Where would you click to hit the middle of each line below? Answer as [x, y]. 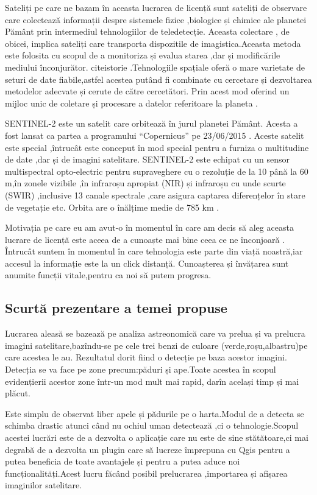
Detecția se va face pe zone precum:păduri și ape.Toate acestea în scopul [141, 369]
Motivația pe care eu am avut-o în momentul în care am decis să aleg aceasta [149, 227]
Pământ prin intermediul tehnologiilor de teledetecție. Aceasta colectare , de [147, 31]
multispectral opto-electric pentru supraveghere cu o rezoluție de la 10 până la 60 [157, 171]
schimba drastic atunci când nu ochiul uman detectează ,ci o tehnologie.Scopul [152, 425]
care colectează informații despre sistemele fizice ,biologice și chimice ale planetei [156, 19]
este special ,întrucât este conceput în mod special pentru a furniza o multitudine [157, 147]
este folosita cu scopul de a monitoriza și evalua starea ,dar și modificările [143, 55]
